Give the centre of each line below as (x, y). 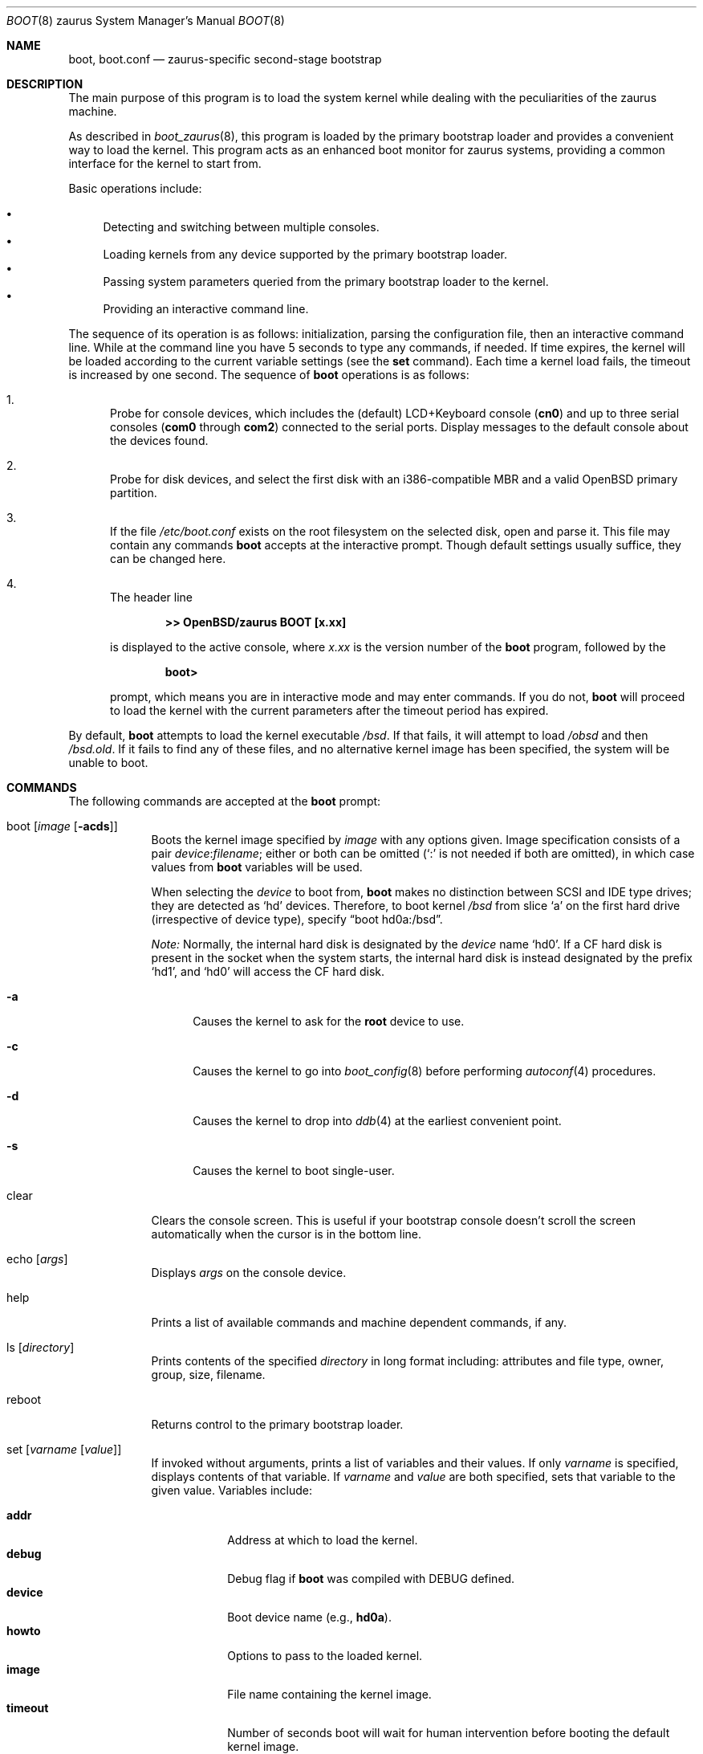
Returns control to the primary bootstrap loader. (277, 1424)
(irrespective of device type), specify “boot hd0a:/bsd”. (297, 919)
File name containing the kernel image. (329, 1694)
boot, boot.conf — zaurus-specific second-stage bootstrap (225, 59)
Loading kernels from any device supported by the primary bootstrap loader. (305, 254)
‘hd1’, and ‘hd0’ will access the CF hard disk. (268, 971)
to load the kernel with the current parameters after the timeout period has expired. (329, 710)
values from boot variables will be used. (257, 867)
